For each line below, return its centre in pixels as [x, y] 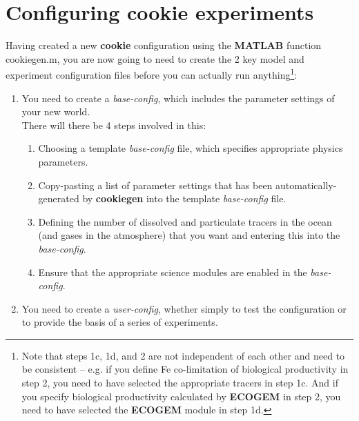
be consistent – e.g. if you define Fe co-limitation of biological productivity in [185, 369]
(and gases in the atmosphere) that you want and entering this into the [189, 235]
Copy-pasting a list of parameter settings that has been [155, 185]
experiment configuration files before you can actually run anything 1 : [152, 74]
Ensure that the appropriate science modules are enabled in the [173, 272]
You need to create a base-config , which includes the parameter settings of [178, 98]
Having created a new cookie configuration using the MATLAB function [164, 45]
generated [59, 198]
